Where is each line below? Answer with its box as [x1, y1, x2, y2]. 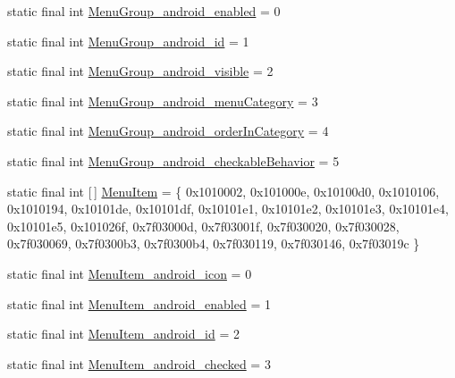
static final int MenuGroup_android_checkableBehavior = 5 [7, 151, 340, 170]
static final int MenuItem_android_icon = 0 [7, 264, 252, 282]
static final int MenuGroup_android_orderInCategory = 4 [7, 122, 329, 140]
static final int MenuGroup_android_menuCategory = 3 [7, 91, 318, 110]
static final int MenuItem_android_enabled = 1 [7, 294, 271, 313]
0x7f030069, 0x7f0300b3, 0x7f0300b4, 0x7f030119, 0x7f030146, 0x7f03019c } [7, 234, 420, 253]
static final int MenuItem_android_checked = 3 [7, 354, 271, 373]
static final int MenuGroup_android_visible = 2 [7, 62, 274, 80]
